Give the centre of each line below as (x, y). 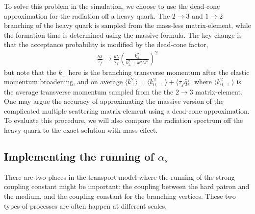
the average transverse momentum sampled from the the (89, 91)
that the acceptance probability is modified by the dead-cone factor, (106, 44)
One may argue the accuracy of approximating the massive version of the (114, 101)
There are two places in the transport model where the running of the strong (119, 177)
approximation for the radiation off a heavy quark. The (87, 15)
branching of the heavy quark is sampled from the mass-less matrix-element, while (127, 25)
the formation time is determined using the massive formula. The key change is (123, 35)
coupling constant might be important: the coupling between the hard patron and (127, 186)
